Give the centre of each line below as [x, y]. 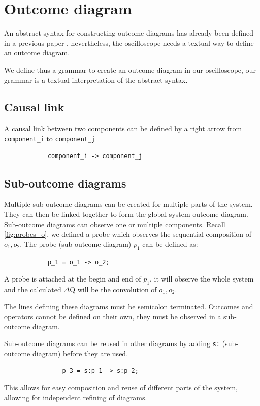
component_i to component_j [50, 138]
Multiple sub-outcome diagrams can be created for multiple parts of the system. [128, 204]
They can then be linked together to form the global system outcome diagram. [126, 214]
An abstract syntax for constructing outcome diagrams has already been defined [129, 33]
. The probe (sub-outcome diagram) [76, 244]
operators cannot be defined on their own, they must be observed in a [113, 316]
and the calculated [33, 289]
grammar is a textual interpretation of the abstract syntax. [96, 80]
